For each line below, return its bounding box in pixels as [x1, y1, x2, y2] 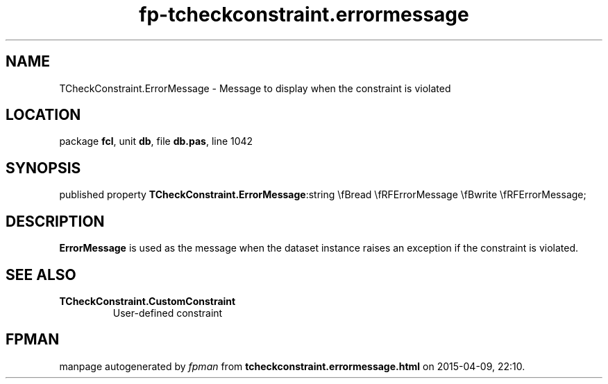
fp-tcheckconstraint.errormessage [139, 3, 469, 26]
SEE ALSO [6, 265, 76, 283]
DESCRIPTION [6, 212, 105, 230]
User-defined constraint [112, 306, 223, 319]
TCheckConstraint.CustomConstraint [59, 295, 236, 307]
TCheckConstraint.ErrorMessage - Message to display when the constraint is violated [59, 82, 451, 94]
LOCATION [6, 106, 81, 124]
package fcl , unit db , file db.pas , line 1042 [59, 135, 253, 148]
